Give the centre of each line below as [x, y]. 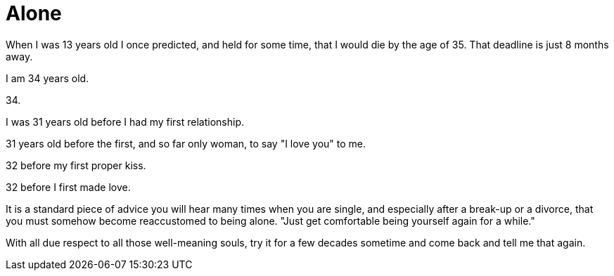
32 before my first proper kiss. [76, 165]
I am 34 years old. [47, 78]
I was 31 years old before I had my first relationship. [125, 121]
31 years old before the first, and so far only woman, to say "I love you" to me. [186, 143]
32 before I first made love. [68, 187]
